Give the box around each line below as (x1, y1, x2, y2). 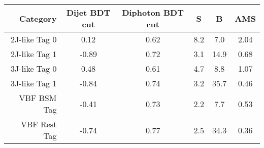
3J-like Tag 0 (10, 63, 57, 74)
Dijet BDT (66, 7, 111, 18)
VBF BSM (19, 92, 57, 104)
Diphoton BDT (122, 7, 184, 18)
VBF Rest (20, 118, 57, 130)
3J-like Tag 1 (10, 77, 57, 89)
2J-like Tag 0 (10, 33, 57, 45)
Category (19, 12, 57, 24)
